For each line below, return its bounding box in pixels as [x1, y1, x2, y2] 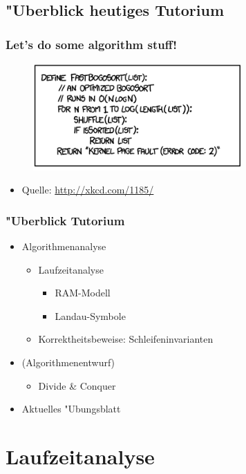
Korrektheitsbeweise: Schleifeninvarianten [38, 332, 214, 346]
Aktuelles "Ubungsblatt [21, 401, 121, 416]
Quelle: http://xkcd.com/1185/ [21, 182, 154, 197]
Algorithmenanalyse [21, 239, 106, 254]
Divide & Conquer [38, 378, 116, 392]
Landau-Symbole [55, 308, 126, 323]
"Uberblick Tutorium [6, 211, 125, 229]
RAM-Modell [55, 285, 111, 300]
